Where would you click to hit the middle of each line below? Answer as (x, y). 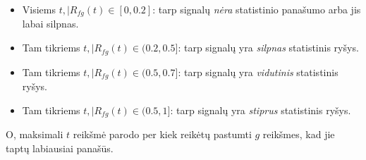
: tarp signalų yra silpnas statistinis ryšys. (268, 48)
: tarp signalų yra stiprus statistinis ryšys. (261, 110)
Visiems (39, 9)
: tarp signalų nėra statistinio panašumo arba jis (257, 9)
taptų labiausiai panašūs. (60, 148)
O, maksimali (35, 134)
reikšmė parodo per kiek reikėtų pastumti (162, 134)
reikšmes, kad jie (299, 134)
